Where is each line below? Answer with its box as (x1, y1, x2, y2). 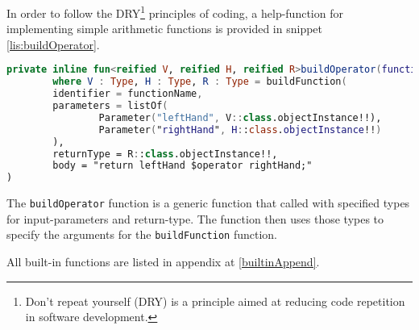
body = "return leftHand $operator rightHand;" (52, 160, 313, 172)
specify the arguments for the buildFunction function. (6, 226, 277, 243)
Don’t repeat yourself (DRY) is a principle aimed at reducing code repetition (25, 292, 405, 309)
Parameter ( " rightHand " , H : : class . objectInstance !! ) (98, 123, 382, 136)
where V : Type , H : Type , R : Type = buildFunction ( (52, 76, 347, 88)
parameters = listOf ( (52, 100, 168, 112)
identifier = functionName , (52, 88, 203, 100)
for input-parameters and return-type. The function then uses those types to (6, 210, 384, 227)
